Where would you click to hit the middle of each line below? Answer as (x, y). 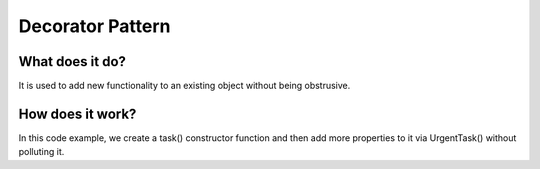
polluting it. (41, 152)
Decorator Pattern (94, 26)
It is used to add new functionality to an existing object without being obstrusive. (184, 86)
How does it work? (77, 113)
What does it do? (72, 61)
